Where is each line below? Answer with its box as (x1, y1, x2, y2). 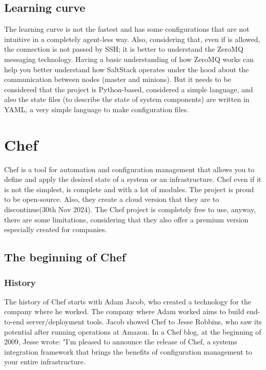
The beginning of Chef (4, 249, 126, 265)
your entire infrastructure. (4, 356, 86, 367)
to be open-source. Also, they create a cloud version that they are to (4, 194, 219, 204)
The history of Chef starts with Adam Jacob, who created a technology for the (4, 296, 252, 306)
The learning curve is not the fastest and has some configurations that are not (4, 24, 250, 34)
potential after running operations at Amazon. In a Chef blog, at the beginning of (4, 326, 261, 337)
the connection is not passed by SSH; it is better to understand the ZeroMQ (4, 44, 243, 54)
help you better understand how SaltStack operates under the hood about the (4, 64, 249, 74)
